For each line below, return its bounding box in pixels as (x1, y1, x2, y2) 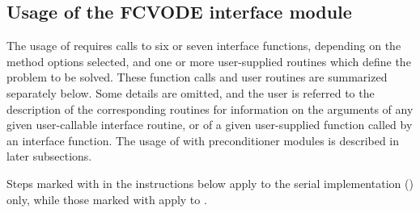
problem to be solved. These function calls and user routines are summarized (6, 69, 388, 86)
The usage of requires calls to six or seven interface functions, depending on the (6, 37, 401, 54)
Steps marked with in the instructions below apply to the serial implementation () (6, 174, 414, 191)
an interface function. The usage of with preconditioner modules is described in (6, 132, 400, 148)
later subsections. (6, 148, 92, 165)
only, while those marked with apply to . (6, 190, 207, 207)
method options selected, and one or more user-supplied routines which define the (6, 52, 411, 69)
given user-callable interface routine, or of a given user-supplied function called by (6, 116, 413, 133)
